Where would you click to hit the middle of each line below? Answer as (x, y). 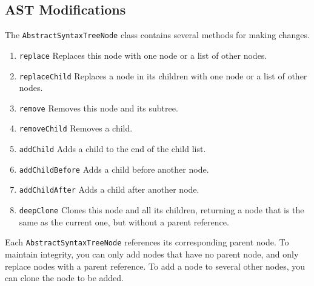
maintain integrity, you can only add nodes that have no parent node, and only (152, 254)
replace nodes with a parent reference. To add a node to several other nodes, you (155, 266)
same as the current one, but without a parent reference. (124, 221)
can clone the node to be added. (64, 278)
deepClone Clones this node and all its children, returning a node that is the (162, 210)
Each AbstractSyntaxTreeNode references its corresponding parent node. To (147, 242)
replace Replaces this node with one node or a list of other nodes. (143, 55)
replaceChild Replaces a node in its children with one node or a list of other (163, 75)
